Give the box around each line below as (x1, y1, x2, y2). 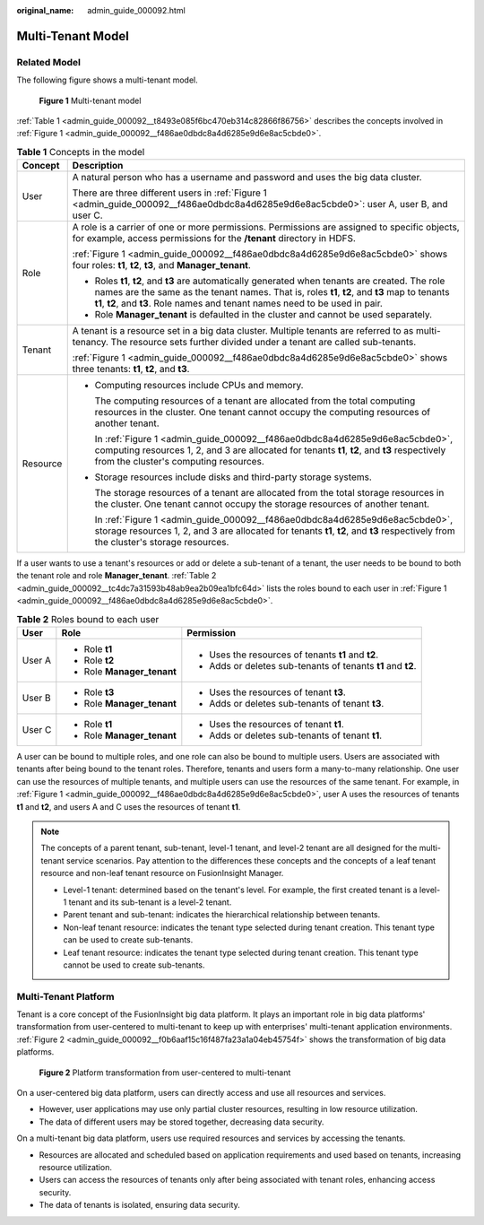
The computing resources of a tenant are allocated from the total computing (94, 395, 416, 407)
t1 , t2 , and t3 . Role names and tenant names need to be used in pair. (94, 297, 383, 309)
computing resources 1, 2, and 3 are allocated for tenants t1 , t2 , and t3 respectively (94, 444, 446, 456)
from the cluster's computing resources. (94, 456, 264, 468)
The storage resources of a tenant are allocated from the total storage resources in (94, 487, 445, 500)
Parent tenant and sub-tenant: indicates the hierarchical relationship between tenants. (63, 909, 381, 920)
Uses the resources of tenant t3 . (209, 686, 347, 699)
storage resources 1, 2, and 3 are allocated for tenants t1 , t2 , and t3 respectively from (94, 525, 456, 537)
